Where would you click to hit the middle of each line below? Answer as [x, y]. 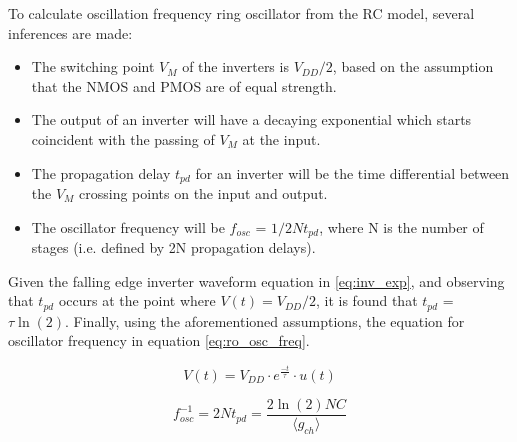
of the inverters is [235, 66]
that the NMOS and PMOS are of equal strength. [184, 85]
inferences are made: [70, 32]
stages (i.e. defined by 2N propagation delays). [173, 247]
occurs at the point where [137, 300]
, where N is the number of [401, 226]
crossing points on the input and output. [203, 193]
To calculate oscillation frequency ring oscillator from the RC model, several [241, 13]
